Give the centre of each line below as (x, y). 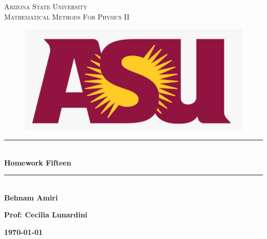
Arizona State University (46, 6)
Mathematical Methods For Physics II (67, 16)
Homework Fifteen (38, 162)
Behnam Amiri (31, 197)
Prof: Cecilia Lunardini (46, 215)
